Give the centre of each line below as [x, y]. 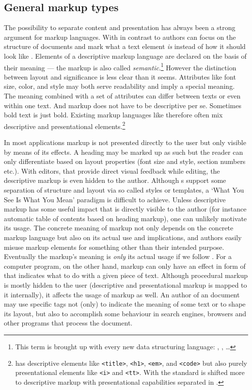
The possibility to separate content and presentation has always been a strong [120, 27]
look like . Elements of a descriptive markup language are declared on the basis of [125, 56]
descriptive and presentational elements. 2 [65, 125]
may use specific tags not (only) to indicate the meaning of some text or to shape [125, 304]
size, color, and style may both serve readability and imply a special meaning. [119, 86]
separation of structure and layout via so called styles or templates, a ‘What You [124, 190]
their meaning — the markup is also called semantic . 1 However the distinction [120, 66]
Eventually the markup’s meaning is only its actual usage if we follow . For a [118, 256]
